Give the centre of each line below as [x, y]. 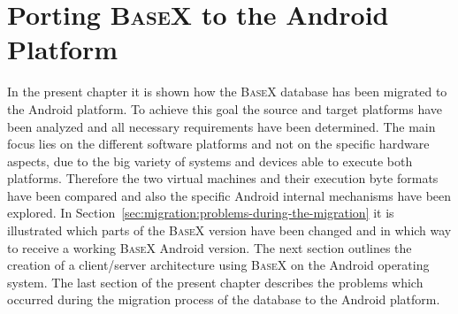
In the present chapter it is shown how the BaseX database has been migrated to [227, 92]
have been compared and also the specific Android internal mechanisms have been [229, 195]
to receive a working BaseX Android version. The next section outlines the [210, 247]
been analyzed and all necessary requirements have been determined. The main [221, 126]
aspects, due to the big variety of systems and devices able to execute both [210, 161]
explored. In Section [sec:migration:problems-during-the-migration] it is [201, 213]
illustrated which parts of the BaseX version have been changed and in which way [229, 230]
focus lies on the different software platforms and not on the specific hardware [218, 144]
